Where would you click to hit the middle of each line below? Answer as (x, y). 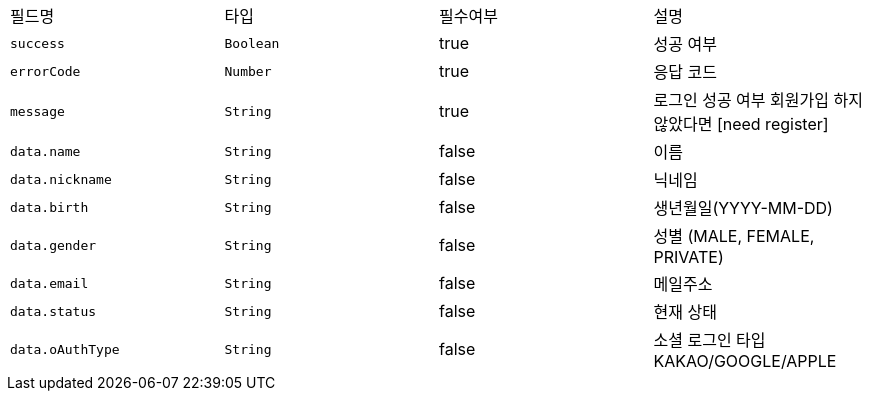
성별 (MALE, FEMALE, (734, 236)
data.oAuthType (65, 349)
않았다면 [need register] (741, 124)
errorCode (45, 71)
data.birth (49, 207)
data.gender (53, 245)
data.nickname (61, 179)
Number (248, 71)
